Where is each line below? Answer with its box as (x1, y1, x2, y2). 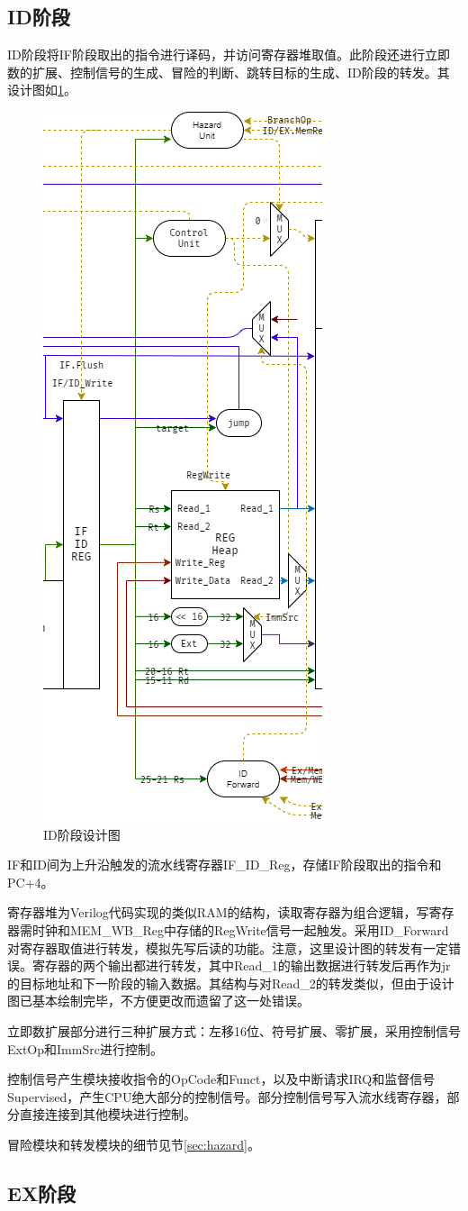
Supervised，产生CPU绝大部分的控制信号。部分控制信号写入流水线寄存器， (7, 1087, 447, 1106)
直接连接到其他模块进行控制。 (19, 1105, 196, 1124)
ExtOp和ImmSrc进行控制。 (7, 1039, 163, 1058)
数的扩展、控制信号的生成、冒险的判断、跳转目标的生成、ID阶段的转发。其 (7, 62, 450, 81)
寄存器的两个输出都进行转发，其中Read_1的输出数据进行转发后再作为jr (31, 956, 451, 975)
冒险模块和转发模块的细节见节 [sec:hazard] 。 (7, 1134, 260, 1153)
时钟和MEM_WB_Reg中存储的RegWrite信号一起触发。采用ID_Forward (31, 920, 449, 939)
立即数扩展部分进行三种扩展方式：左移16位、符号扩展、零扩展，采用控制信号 (7, 1021, 461, 1040)
